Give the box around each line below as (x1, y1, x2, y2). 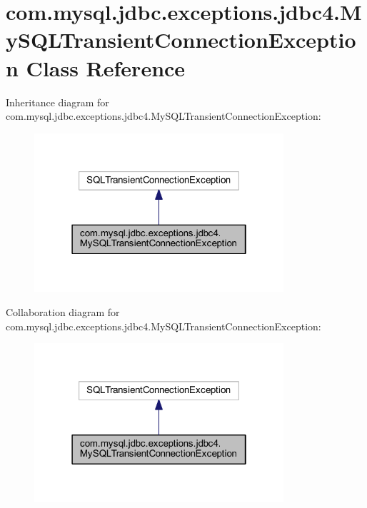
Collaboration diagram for (6, 304, 120, 319)
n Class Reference (6, 53, 186, 82)
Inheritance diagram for (6, 94, 109, 109)
